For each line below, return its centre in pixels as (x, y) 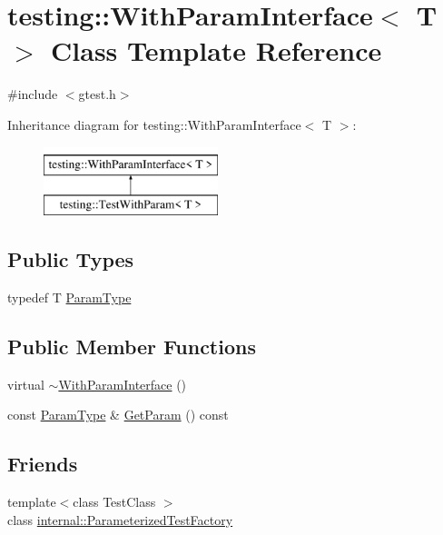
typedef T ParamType (69, 297)
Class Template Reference (217, 50)
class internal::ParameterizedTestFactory (120, 519)
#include (33, 94)
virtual (26, 384)
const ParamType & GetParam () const (118, 415)
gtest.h (97, 94)
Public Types (71, 259)
